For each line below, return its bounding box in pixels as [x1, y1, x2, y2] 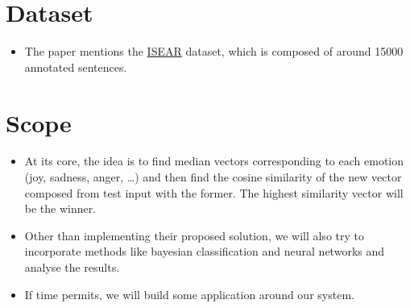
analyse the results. [24, 259, 120, 275]
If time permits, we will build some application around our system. [24, 285, 354, 302]
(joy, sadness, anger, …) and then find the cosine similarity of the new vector [24, 169, 402, 185]
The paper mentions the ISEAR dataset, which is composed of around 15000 [24, 43, 404, 60]
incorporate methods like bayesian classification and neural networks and [24, 243, 385, 260]
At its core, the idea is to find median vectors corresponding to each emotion [24, 152, 404, 169]
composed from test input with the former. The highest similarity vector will [24, 184, 404, 201]
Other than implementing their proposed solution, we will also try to [24, 227, 364, 243]
